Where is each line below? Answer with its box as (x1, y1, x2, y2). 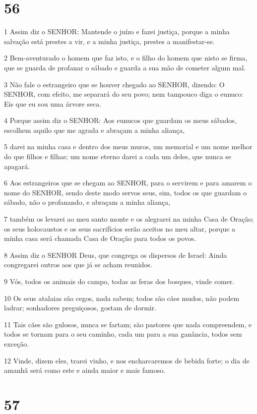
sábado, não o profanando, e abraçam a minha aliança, (4, 197, 171, 207)
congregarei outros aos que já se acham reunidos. (4, 259, 152, 270)
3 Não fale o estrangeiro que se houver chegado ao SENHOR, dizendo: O (4, 79, 225, 89)
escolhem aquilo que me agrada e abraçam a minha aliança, (4, 124, 185, 135)
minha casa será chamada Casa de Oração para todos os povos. (4, 233, 196, 243)
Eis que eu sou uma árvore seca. (4, 98, 102, 109)
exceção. (4, 338, 29, 349)
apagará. (4, 161, 30, 171)
